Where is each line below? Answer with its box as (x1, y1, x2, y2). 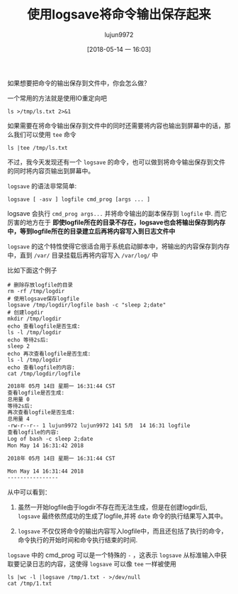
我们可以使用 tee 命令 (13, 130, 76, 138)
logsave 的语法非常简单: (7, 182, 77, 190)
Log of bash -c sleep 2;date (7, 435, 93, 442)
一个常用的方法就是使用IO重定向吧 (7, 94, 108, 102)
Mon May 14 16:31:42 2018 (7, 441, 84, 449)
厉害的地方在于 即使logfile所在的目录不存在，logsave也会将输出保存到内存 (7, 218, 226, 226)
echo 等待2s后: (7, 336, 49, 343)
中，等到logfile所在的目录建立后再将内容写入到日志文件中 (7, 226, 176, 235)
